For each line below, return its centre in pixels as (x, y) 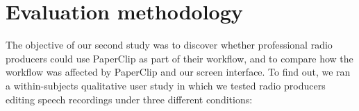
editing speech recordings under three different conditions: (129, 99)
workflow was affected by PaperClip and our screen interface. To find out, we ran (178, 72)
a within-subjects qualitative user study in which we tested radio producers (166, 85)
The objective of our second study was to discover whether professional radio (169, 45)
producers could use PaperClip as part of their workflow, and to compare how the (179, 58)
